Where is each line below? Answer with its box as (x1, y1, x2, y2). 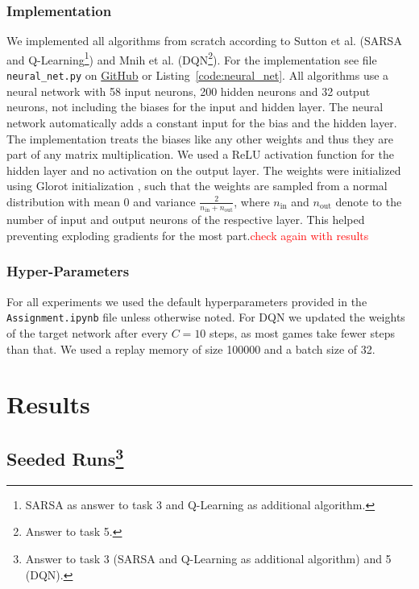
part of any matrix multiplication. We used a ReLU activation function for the (6, 146, 394, 163)
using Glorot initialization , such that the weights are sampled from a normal (6, 177, 388, 194)
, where (234, 193, 270, 209)
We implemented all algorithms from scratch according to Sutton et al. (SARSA (6, 32, 402, 49)
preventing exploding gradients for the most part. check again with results (6, 226, 369, 243)
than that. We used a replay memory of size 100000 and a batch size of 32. (6, 340, 375, 357)
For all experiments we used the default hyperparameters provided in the (6, 292, 367, 309)
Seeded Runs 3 (6, 442, 124, 471)
